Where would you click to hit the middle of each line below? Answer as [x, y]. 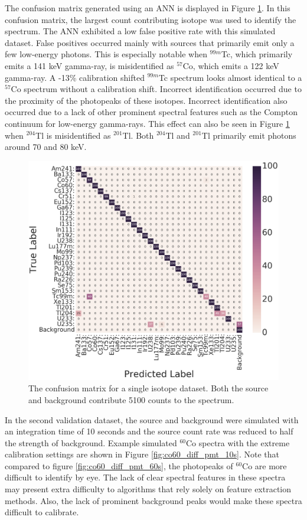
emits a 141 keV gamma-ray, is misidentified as [89, 65]
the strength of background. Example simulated [91, 442]
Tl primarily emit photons [249, 135]
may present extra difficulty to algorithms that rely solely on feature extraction [148, 489]
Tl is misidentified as [73, 135]
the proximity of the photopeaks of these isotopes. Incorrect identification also [146, 100]
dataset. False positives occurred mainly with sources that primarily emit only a [150, 42]
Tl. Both [138, 135]
